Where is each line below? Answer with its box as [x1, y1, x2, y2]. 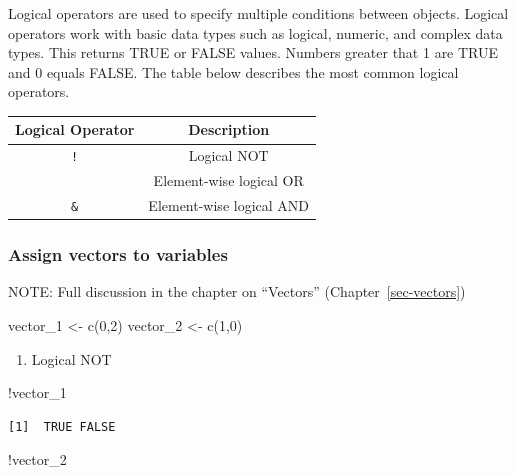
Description [188, 119, 270, 140]
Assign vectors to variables [8, 242, 228, 267]
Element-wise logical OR [153, 170, 304, 191]
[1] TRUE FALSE [8, 419, 116, 434]
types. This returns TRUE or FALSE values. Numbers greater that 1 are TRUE [8, 42, 499, 63]
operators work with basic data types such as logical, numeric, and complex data [8, 22, 503, 43]
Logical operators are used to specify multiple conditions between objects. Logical [8, 3, 509, 23]
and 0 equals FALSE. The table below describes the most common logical [8, 61, 459, 82]
